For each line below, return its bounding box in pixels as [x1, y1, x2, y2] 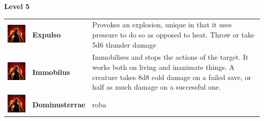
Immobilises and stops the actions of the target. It [92, 52, 249, 62]
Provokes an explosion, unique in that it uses [92, 19, 232, 30]
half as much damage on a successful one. [92, 82, 221, 92]
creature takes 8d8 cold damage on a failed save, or [92, 71, 251, 82]
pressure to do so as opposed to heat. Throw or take [92, 29, 255, 39]
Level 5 [4, 1, 30, 11]
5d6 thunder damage [92, 39, 156, 50]
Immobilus [32, 66, 70, 77]
